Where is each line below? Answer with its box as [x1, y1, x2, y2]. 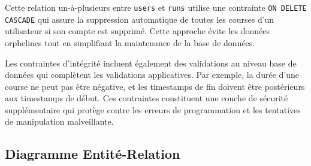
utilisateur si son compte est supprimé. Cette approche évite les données [5, 25, 270, 37]
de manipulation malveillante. [5, 115, 114, 128]
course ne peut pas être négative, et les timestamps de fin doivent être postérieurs [5, 80, 305, 92]
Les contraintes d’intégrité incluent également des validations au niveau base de [5, 56, 297, 69]
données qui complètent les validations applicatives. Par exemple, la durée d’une [5, 68, 299, 81]
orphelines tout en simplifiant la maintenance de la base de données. [5, 36, 255, 49]
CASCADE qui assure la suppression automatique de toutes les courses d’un [5, 13, 274, 25]
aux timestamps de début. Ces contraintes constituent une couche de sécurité [5, 92, 288, 104]
